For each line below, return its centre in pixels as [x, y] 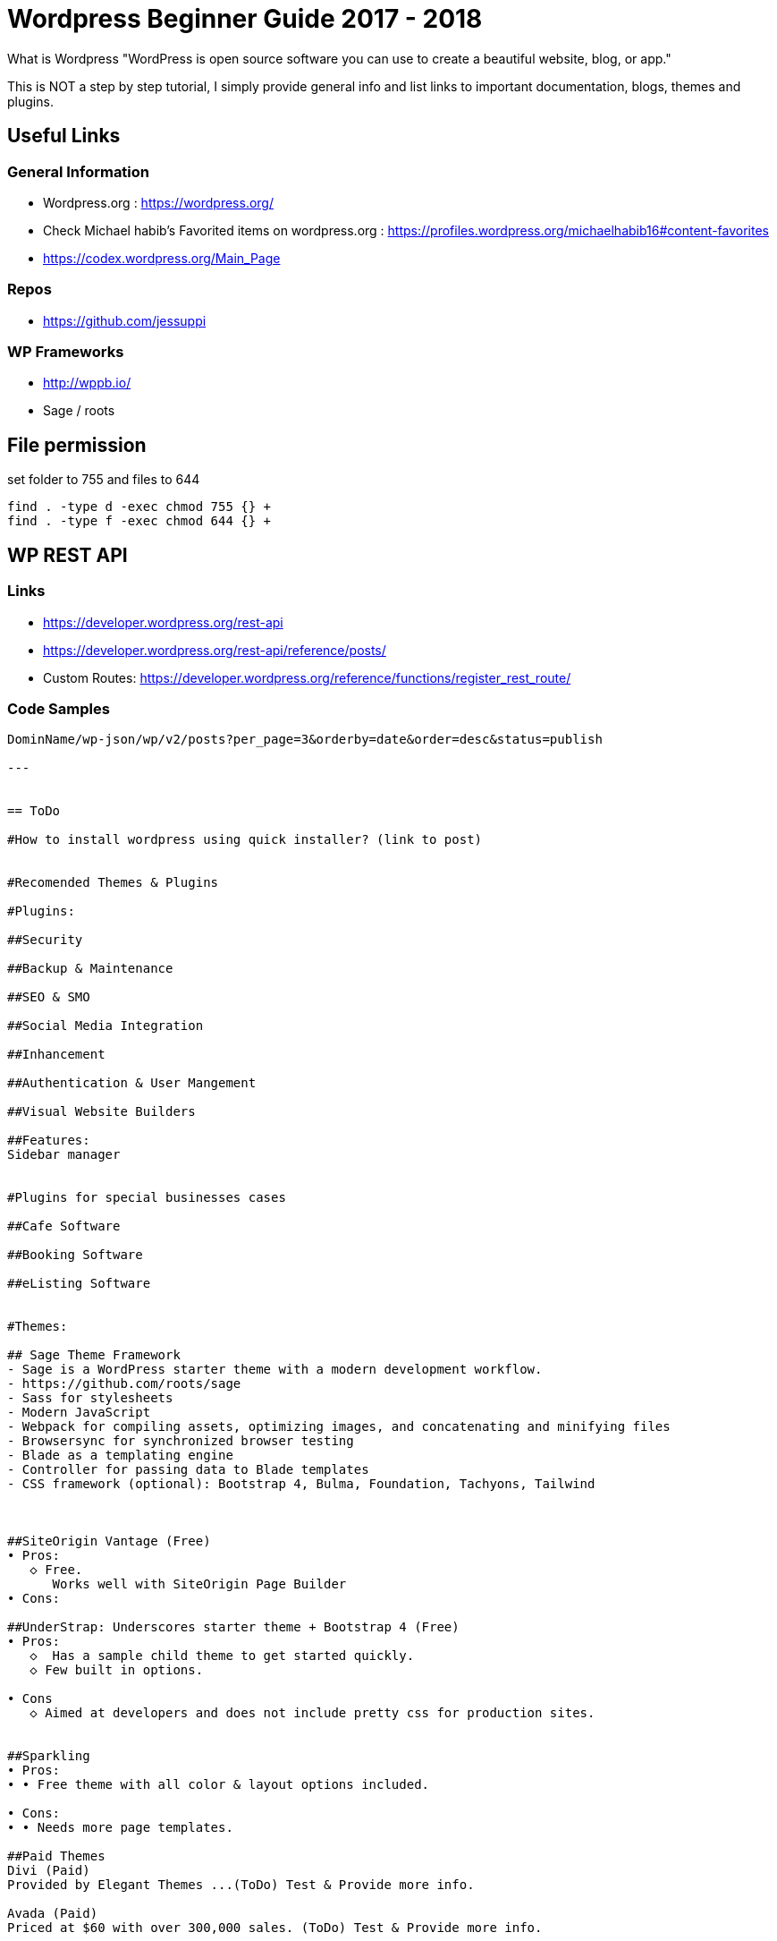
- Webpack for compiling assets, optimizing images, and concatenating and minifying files [339, 1427]
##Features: [49, 1141]
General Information [79, 171]
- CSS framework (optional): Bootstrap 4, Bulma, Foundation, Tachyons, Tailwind [301, 1484]
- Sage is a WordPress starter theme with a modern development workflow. [275, 1370]
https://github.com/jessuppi [125, 320]
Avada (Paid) [53, 1914]
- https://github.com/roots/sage [124, 1384]
